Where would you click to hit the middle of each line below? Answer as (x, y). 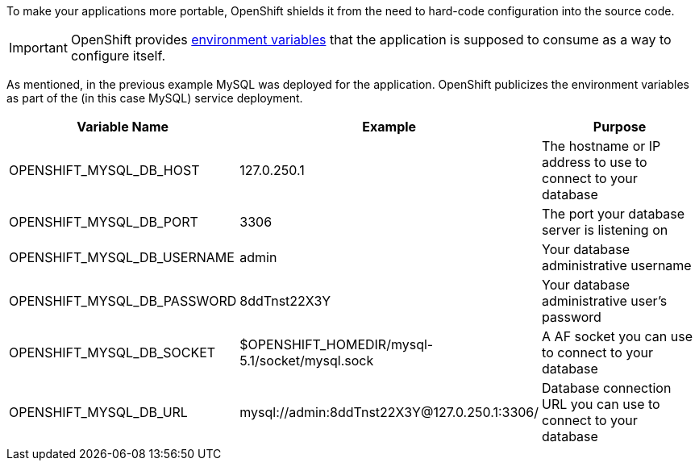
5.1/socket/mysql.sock (307, 361)
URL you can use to (601, 404)
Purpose (620, 127)
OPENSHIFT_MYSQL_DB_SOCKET (112, 352)
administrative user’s (605, 301)
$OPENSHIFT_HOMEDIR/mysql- (337, 344)
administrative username (617, 265)
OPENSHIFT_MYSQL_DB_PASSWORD (123, 301)
